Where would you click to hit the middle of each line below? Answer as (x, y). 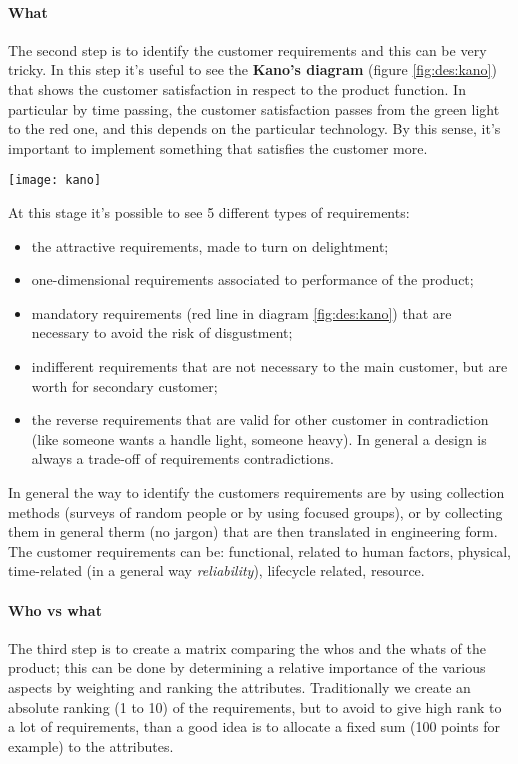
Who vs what (55, 609)
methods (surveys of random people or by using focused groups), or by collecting (255, 511)
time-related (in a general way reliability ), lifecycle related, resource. (216, 570)
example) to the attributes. (91, 745)
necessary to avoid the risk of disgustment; (162, 332)
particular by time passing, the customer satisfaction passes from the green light (254, 108)
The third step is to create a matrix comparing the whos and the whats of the (247, 647)
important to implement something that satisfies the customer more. (218, 147)
